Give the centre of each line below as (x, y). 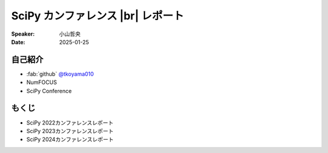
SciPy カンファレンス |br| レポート (98, 16)
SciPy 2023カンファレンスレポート (70, 131)
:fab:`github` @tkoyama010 (60, 74)
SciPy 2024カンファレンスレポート (70, 140)
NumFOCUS (42, 82)
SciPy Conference (49, 91)
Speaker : (23, 34)
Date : (18, 42)
